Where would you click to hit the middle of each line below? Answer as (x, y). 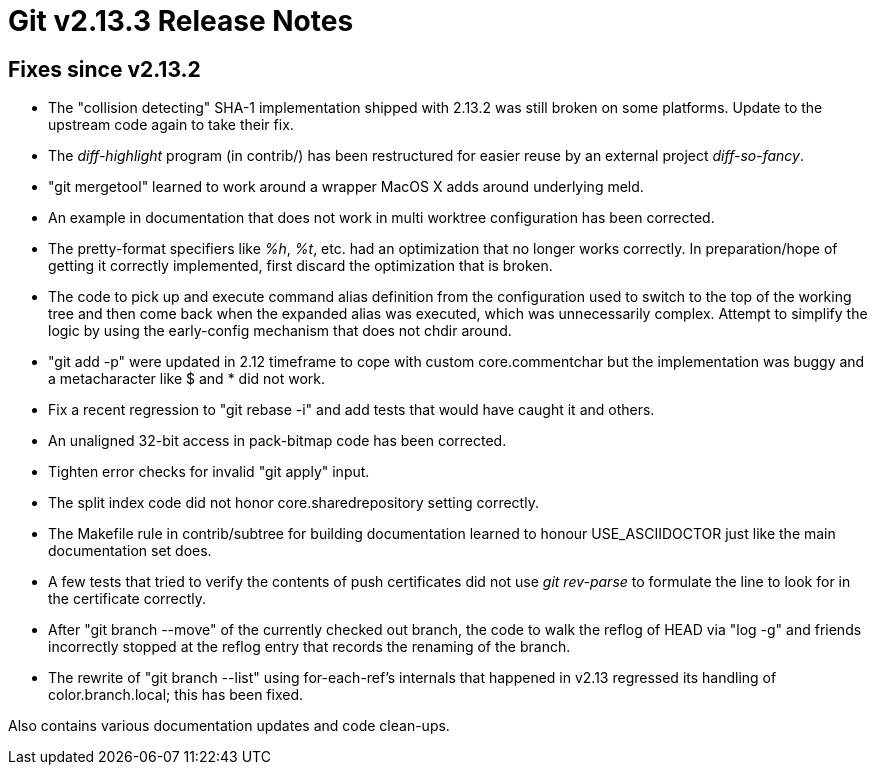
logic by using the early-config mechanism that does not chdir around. (280, 331)
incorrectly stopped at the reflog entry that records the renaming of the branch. (309, 647)
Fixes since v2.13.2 (104, 69)
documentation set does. (130, 551)
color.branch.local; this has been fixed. (176, 695)
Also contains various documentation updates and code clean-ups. (229, 726)
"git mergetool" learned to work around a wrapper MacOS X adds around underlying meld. (346, 187)
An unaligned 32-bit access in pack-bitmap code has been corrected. (277, 441)
